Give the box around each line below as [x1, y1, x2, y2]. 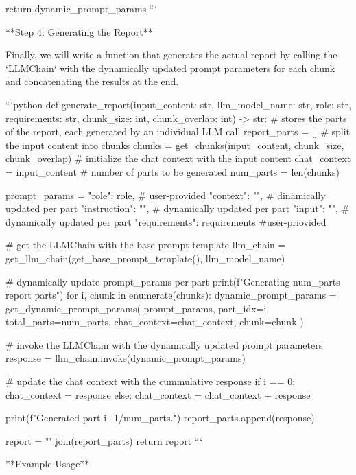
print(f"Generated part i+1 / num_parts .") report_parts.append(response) [5, 410, 315, 425]
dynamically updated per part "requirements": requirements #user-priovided [5, 214, 327, 229]
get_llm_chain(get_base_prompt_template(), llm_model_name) [5, 251, 285, 265]
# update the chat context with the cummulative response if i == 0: [5, 374, 296, 389]
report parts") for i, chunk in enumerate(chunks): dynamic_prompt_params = [5, 288, 337, 302]
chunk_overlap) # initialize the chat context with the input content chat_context [5, 151, 351, 165]
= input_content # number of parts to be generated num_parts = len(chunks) [5, 164, 340, 178]
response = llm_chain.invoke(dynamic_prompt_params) [5, 351, 246, 365]
